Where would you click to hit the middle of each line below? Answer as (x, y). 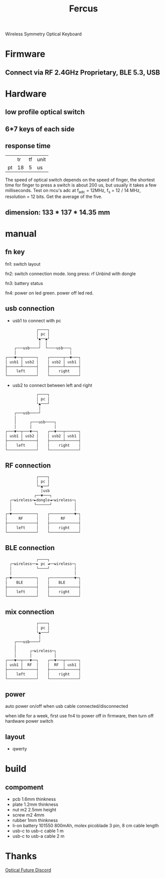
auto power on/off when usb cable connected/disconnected (67, 706)
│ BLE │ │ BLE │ (43, 583)
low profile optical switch (45, 112)
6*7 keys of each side (40, 129)
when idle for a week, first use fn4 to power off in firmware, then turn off (80, 716)
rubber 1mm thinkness (35, 820)
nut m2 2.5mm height (34, 810)
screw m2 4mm (28, 815)
